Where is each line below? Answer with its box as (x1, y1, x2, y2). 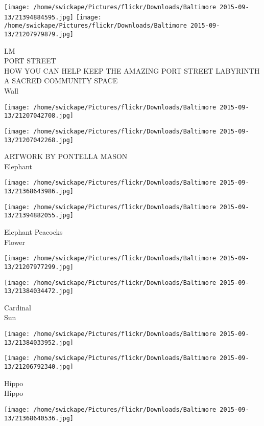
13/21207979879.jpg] (4, 30, 74, 38)
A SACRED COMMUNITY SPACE (4, 75, 118, 86)
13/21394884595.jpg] (4, 13, 74, 21)
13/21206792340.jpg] (4, 363, 74, 370)
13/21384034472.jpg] (4, 287, 74, 295)
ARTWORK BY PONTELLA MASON (4, 151, 128, 162)
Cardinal (4, 302, 31, 312)
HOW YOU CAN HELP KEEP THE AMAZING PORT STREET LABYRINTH (4, 65, 260, 76)
